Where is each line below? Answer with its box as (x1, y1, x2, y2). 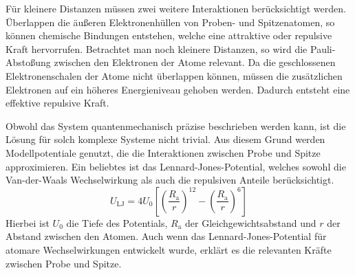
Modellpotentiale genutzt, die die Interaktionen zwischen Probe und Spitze (6, 145, 321, 159)
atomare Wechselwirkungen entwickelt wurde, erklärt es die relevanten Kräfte (6, 242, 332, 256)
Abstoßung (6, 55, 51, 69)
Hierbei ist (6, 215, 50, 230)
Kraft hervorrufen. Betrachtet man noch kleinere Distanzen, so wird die (6, 41, 308, 56)
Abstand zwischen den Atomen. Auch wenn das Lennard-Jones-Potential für (6, 229, 327, 243)
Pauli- (310, 41, 336, 56)
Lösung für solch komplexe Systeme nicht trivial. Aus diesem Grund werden (6, 132, 325, 146)
